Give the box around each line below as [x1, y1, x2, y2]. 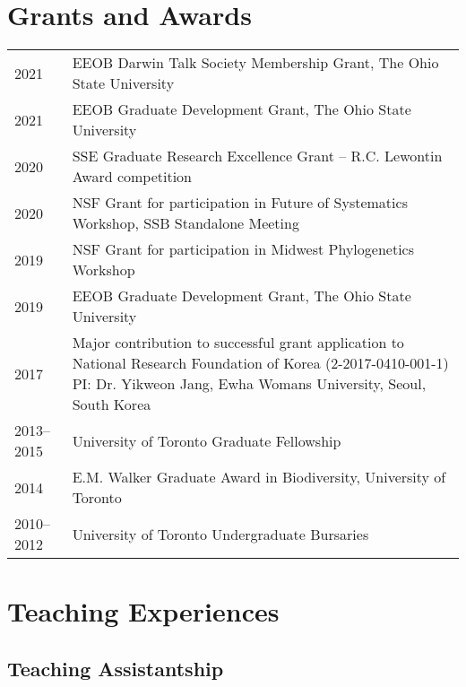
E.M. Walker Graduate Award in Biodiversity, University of [72, 466, 446, 488]
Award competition [72, 166, 193, 187]
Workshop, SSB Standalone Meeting [72, 213, 299, 234]
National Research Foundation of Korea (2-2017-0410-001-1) [72, 352, 449, 374]
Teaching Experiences [7, 593, 280, 630]
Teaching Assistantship [7, 654, 224, 682]
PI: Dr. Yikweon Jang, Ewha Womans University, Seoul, [72, 373, 427, 395]
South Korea [72, 394, 151, 415]
